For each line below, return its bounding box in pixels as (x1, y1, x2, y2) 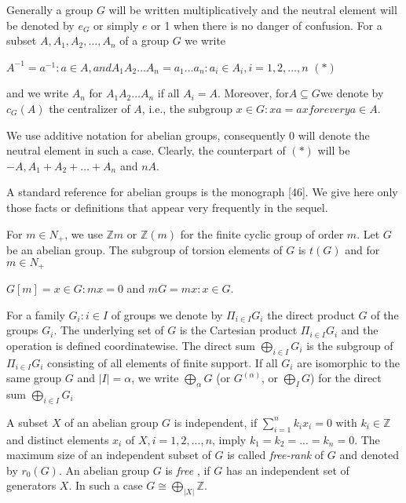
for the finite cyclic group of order (180, 225, 344, 242)
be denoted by (6, 16, 75, 33)
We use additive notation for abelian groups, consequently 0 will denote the (6, 126, 370, 143)
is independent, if (174, 414, 258, 430)
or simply (93, 16, 139, 33)
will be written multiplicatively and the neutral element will (108, 2, 397, 17)
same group (6, 370, 62, 386)
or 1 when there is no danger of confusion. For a (151, 16, 382, 33)
